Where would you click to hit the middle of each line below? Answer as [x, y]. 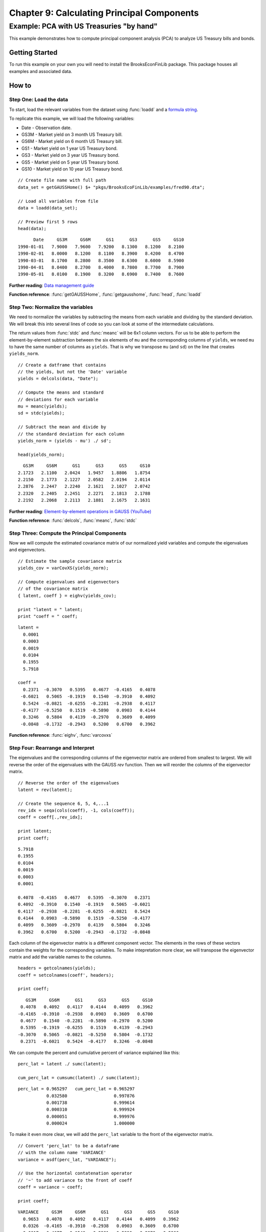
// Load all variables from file [58, 201]
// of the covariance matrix [53, 589]
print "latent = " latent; [50, 609]
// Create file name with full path [62, 180]
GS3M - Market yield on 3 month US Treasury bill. [72, 135]
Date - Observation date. [47, 128]
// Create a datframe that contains [62, 365]
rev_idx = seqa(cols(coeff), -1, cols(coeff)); [76, 810]
